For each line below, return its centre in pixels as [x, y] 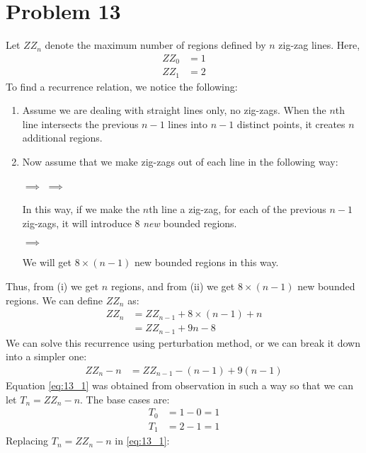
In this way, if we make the [81, 209]
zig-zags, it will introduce [77, 223]
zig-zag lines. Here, [319, 45]
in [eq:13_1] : [142, 441]
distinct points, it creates [291, 124]
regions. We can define [55, 300]
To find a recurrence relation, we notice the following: [122, 86]
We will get [47, 262]
